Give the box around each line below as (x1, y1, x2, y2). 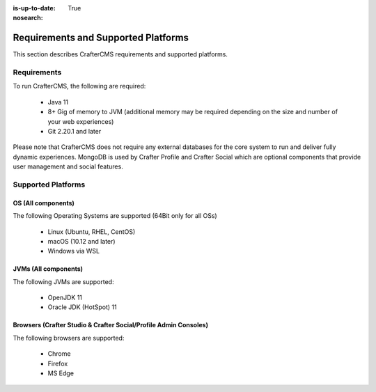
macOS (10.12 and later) (47, 237, 116, 245)
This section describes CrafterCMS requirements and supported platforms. (13, 50, 228, 58)
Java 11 (47, 97, 69, 106)
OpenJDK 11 (47, 293, 83, 302)
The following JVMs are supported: (13, 277, 114, 285)
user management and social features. (13, 162, 123, 171)
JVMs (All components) (13, 265, 84, 273)
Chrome (47, 350, 71, 358)
